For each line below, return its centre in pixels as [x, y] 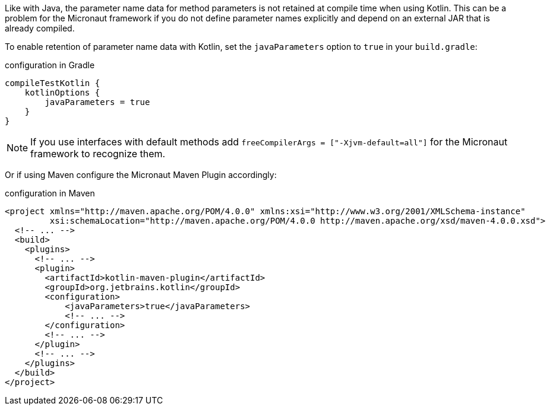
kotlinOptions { [62, 93]
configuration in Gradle [50, 65]
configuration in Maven [50, 193]
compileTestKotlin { [53, 83]
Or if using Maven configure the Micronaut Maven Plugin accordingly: [141, 175]
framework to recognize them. [98, 154]
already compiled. [40, 28]
